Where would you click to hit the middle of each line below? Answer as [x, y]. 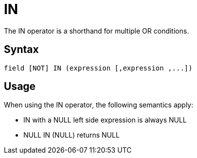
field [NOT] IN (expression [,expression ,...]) [98, 68]
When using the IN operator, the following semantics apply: [99, 105]
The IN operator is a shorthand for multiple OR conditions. [97, 31]
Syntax [21, 50]
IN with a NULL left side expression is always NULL [105, 120]
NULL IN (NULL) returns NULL [72, 135]
